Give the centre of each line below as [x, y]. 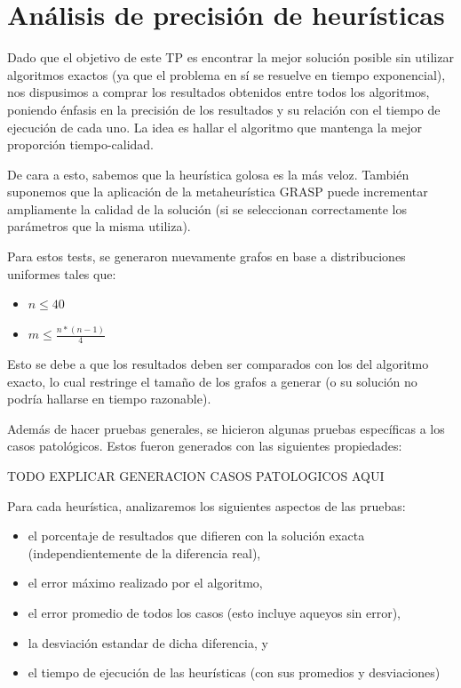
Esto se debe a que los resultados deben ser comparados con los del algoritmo [218, 364]
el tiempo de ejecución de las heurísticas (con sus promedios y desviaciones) [234, 672]
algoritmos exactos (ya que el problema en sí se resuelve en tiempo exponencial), [227, 74]
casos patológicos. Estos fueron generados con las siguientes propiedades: [205, 446]
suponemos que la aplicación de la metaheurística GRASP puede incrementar [218, 192]
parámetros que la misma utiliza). [99, 226]
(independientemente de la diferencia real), [144, 552]
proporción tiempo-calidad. [81, 144]
